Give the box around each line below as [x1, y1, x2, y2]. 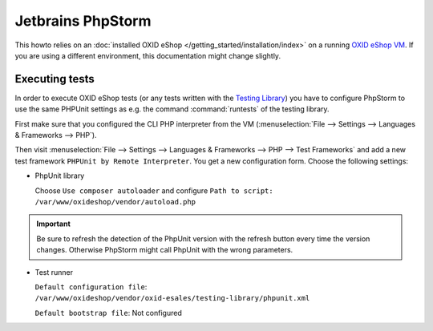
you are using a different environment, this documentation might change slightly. [14, 50, 281, 60]
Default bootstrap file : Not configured [34, 308, 182, 317]
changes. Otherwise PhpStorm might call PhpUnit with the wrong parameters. [36, 245, 293, 255]
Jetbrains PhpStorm [14, 12, 152, 30]
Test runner [34, 267, 74, 277]
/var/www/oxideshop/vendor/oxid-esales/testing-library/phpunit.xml [34, 293, 310, 303]
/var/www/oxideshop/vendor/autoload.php [34, 197, 196, 206]
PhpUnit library [34, 171, 85, 180]
